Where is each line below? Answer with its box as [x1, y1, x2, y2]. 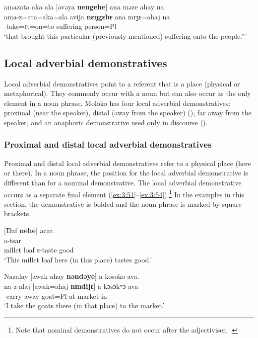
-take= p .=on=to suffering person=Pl [4, 21, 117, 31]
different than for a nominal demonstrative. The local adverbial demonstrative [4, 177, 242, 187]
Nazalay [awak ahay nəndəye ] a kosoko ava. [4, 271, 139, 281]
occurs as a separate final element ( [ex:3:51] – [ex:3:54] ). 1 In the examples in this [4, 187, 244, 199]
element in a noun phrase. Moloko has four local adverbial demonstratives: [4, 97, 231, 108]
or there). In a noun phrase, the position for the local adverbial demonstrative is [4, 168, 249, 178]
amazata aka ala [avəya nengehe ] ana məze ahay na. [4, 1, 166, 11]
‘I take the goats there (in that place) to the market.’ [4, 300, 165, 311]
